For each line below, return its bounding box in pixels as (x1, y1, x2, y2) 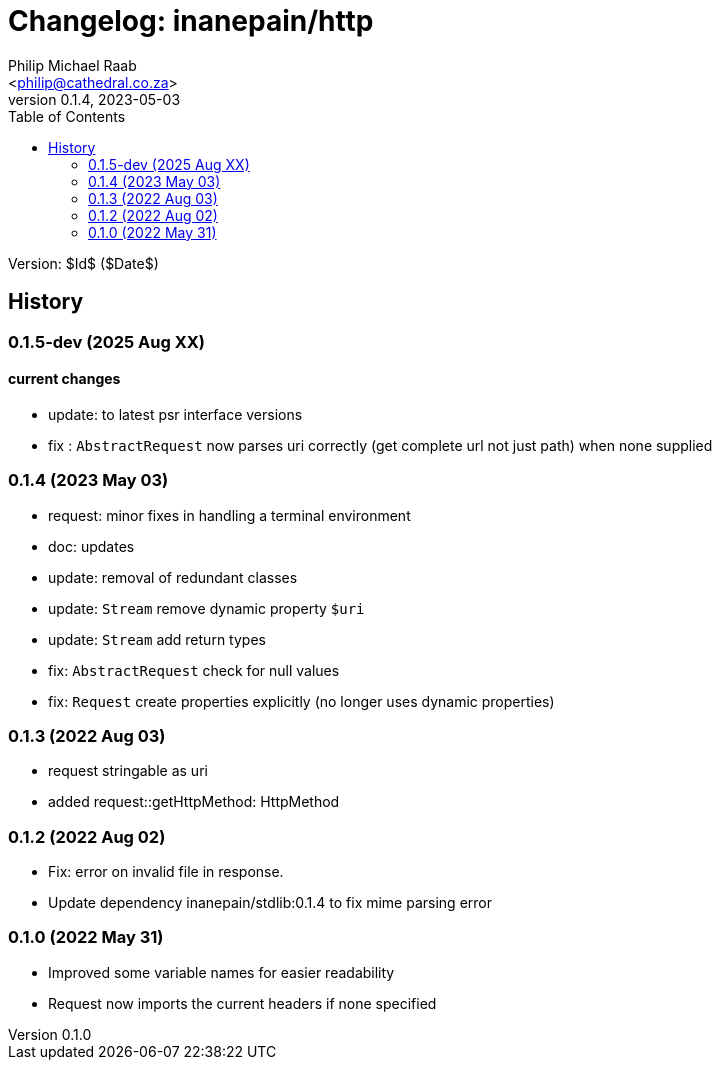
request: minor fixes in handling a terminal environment (48, 506, 411, 524)
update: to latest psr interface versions (48, 405, 303, 423)
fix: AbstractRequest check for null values (48, 661, 340, 679)
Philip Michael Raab (8, 56, 137, 74)
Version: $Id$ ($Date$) (8, 254, 159, 272)
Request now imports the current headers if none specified (48, 994, 437, 1012)
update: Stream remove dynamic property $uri (48, 599, 365, 617)
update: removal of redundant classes (48, 568, 298, 586)
